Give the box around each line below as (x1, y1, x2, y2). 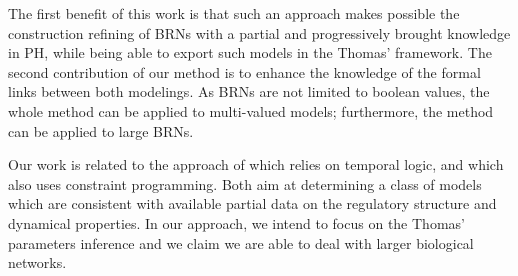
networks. (8, 252, 67, 273)
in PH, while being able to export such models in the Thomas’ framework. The (8, 42, 492, 63)
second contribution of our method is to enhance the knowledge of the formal (8, 61, 481, 82)
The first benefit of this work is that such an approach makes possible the (8, 3, 460, 23)
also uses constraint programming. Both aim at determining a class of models (8, 173, 482, 194)
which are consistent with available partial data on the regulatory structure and (8, 193, 497, 214)
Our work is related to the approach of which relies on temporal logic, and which (8, 154, 504, 175)
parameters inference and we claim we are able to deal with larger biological (8, 232, 474, 253)
